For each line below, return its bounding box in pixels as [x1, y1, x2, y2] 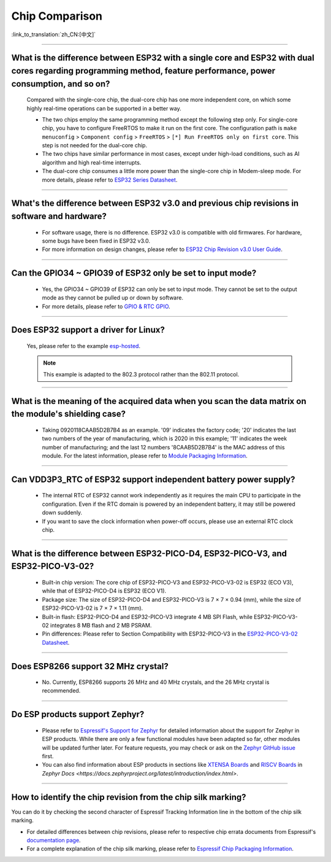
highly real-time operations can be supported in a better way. [26, 104, 181, 112]
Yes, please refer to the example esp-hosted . [26, 343, 141, 350]
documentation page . [26, 836, 81, 844]
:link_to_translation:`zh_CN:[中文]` [11, 31, 96, 38]
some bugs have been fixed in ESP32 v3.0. [42, 237, 150, 245]
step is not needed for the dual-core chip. [42, 142, 147, 149]
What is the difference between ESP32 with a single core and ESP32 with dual [11, 53, 315, 63]
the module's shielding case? [11, 409, 126, 419]
